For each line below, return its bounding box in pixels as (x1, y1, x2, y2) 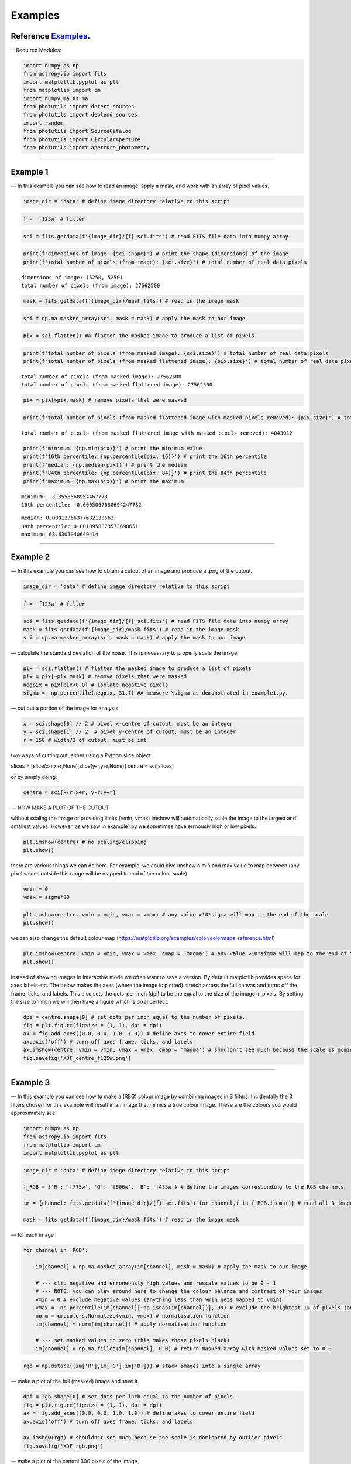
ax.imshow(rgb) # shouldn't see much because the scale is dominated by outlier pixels (23, 1435, 283, 1441)
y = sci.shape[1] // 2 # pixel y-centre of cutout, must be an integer (23, 728, 236, 735)
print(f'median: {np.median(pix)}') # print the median (23, 461, 187, 468)
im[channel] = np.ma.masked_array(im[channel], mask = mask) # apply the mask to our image (35, 1263, 307, 1270)
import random (23, 119, 64, 126)
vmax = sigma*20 (23, 894, 70, 901)
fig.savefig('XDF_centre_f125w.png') (23, 1055, 132, 1061)
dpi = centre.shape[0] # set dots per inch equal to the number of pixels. (23, 1014, 246, 1020)
